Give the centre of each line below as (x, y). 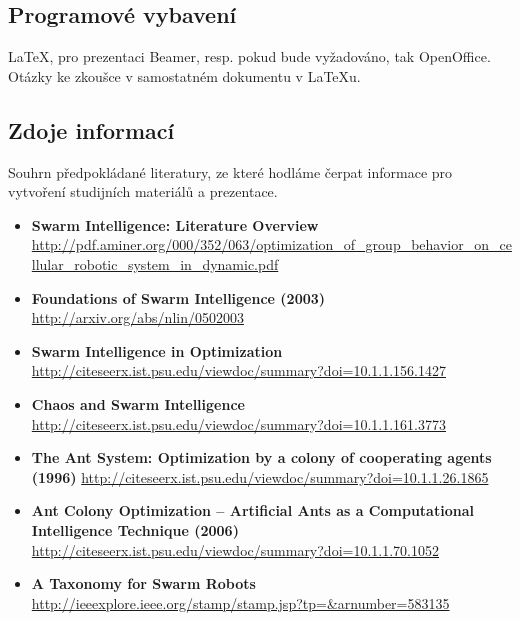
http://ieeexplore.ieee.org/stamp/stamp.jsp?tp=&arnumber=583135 (240, 602)
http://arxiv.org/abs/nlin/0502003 (137, 317)
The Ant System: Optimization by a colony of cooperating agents (261, 457)
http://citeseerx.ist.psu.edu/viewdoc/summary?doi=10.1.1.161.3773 (238, 423)
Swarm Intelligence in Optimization (157, 350)
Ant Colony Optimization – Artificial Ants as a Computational (252, 510)
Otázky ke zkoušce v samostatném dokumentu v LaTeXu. (184, 75)
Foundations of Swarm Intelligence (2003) (178, 297)
